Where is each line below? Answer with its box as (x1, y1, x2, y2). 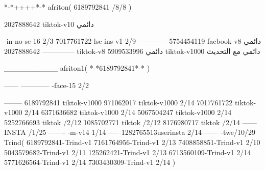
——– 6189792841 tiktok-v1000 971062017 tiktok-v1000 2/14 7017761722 (4, 97, 233, 107)
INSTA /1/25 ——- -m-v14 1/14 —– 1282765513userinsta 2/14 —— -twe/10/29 (4, 127, 256, 137)
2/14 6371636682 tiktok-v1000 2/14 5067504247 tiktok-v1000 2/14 (25, 107, 232, 118)
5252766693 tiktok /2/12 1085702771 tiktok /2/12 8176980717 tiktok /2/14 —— (4, 117, 257, 127)
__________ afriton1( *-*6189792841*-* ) (4, 63, 150, 73)
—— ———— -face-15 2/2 (4, 79, 89, 90)
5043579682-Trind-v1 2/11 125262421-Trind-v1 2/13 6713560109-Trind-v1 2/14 (4, 147, 251, 157)
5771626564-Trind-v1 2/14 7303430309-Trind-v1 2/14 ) (4, 157, 176, 167)
